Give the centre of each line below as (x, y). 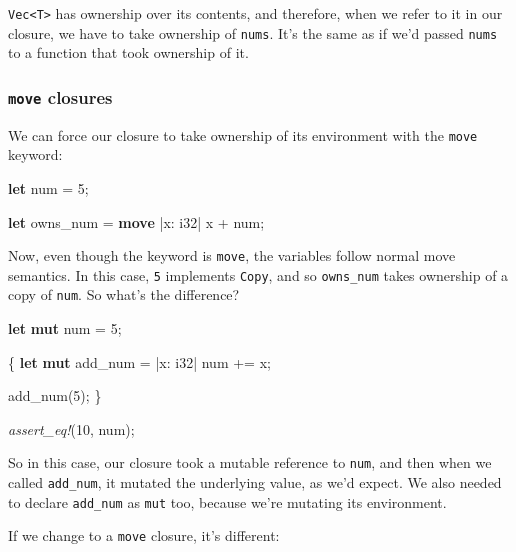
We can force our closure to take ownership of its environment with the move (243, 134)
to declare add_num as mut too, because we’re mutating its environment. (227, 501)
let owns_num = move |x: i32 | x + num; (136, 221)
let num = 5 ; (48, 187)
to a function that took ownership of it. (128, 52)
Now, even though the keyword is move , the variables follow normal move (232, 255)
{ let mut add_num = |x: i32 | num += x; (139, 361)
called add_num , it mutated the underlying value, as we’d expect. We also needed (255, 482)
